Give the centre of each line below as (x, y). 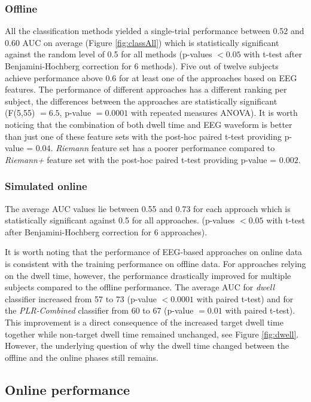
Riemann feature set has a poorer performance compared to (165, 148)
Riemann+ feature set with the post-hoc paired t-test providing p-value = (141, 159)
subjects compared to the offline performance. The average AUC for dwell (140, 287)
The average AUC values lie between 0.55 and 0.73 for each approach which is (148, 208)
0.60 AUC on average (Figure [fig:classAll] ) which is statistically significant (142, 42)
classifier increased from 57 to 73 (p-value (81, 298)
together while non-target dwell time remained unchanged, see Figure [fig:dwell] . (152, 334)
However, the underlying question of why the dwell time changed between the (147, 346)
